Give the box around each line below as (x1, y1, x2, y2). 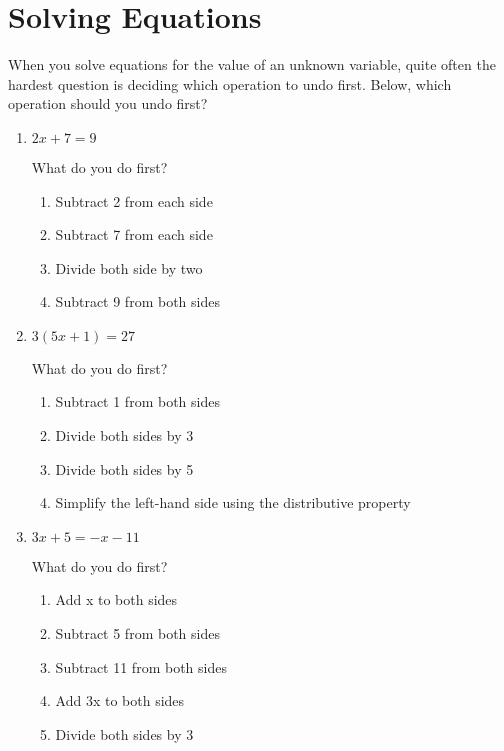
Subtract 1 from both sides (55, 391, 220, 412)
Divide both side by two (55, 257, 203, 278)
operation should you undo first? (8, 93, 208, 114)
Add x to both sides (55, 589, 178, 610)
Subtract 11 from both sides (55, 656, 227, 677)
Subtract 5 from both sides (55, 623, 220, 644)
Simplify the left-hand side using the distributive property (55, 492, 411, 513)
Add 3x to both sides (55, 690, 185, 711)
